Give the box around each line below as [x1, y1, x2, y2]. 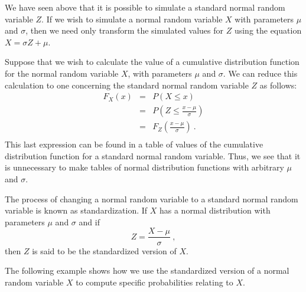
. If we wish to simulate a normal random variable [41, 12, 223, 25]
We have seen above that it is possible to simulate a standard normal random [5, 1, 285, 13]
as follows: [259, 78, 297, 91]
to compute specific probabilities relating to [76, 275, 233, 288]
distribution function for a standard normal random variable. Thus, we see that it [5, 149, 301, 162]
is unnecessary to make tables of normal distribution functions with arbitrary [5, 161, 284, 173]
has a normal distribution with [159, 204, 271, 216]
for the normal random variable [5, 67, 119, 79]
